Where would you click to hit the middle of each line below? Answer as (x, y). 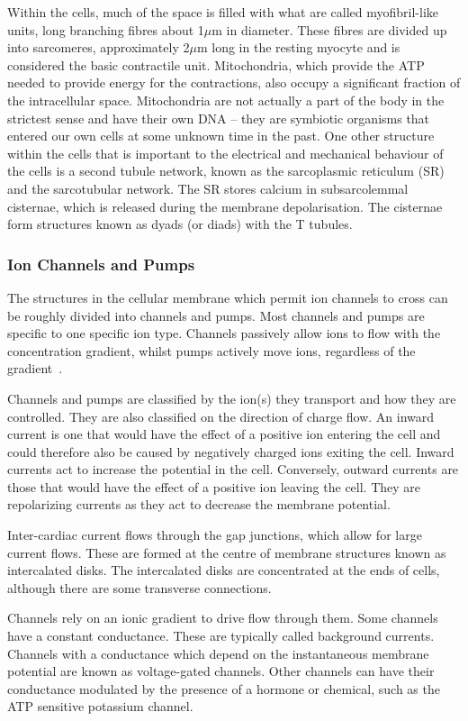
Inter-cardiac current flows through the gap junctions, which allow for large (215, 535)
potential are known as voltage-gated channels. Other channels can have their (221, 671)
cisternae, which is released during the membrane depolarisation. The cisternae (225, 206)
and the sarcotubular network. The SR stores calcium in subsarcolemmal (208, 188)
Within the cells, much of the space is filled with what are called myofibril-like (223, 12)
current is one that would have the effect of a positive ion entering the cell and (224, 434)
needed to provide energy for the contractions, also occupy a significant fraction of (234, 82)
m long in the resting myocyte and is (298, 47)
